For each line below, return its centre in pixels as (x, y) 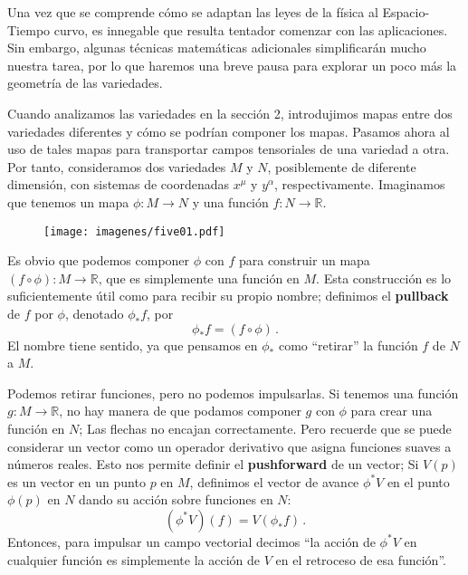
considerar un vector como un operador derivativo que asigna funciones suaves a (229, 446)
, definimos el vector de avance (274, 481)
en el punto (418, 481)
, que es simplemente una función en (199, 278)
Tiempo (29, 29)
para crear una (392, 411)
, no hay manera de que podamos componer (180, 411)
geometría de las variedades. (85, 83)
